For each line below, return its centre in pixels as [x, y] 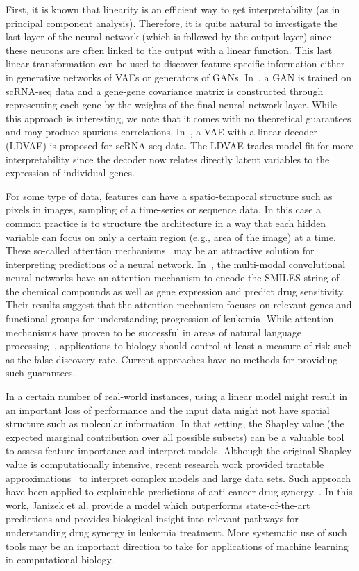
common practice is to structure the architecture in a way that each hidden [166, 223]
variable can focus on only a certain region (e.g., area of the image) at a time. [171, 237]
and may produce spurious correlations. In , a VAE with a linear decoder [162, 132]
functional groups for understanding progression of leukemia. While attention [170, 318]
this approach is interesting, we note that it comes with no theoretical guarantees [178, 118]
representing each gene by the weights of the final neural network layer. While [172, 105]
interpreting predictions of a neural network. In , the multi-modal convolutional [176, 264]
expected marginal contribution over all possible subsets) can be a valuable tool [175, 437]
